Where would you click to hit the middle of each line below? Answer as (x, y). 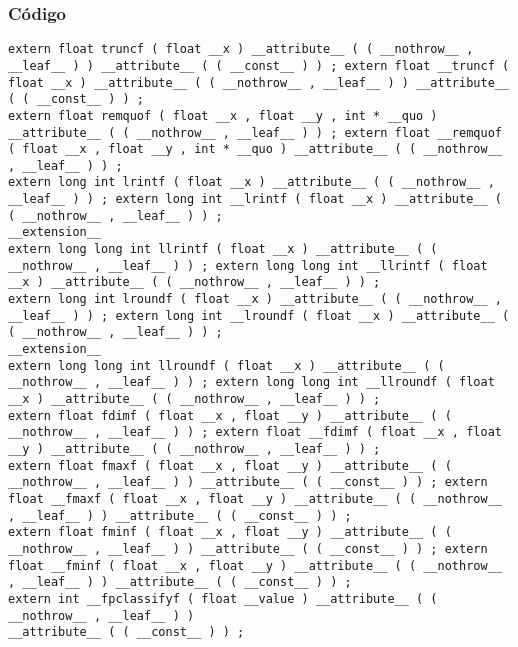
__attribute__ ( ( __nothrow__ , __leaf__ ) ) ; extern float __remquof (255, 132)
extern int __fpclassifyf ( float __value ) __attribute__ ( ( (223, 598)
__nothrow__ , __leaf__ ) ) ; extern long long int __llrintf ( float (248, 265)
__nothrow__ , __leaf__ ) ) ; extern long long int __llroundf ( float (251, 382)
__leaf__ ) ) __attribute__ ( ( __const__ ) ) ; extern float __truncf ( (259, 65)
